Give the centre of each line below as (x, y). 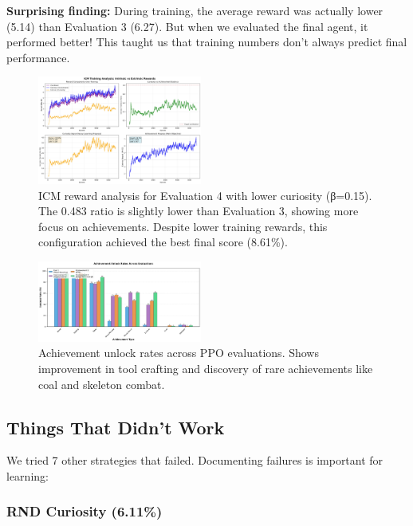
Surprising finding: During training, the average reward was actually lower (195, 10)
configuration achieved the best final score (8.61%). (163, 242)
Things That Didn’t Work (116, 427)
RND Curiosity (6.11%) (85, 511)
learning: (28, 475)
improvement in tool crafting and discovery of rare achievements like (206, 368)
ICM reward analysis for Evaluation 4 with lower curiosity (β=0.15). (205, 195)
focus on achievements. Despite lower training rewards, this (183, 226)
